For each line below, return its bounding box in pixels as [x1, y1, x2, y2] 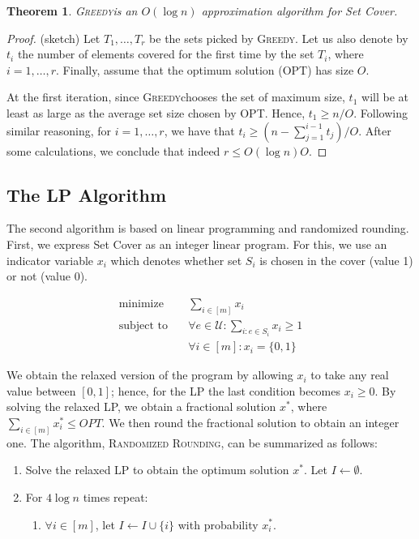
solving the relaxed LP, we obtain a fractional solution [6, 398, 276, 415]
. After [358, 122, 391, 139]
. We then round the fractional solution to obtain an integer [101, 413, 400, 430]
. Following [353, 104, 408, 121]
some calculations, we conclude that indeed [6, 142, 220, 159]
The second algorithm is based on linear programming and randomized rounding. [6, 220, 409, 237]
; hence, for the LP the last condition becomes [111, 382, 340, 399]
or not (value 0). [6, 267, 88, 284]
